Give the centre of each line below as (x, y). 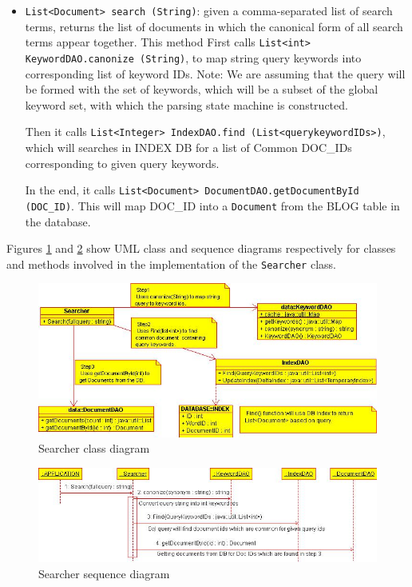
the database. (58, 221)
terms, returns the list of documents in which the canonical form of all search (214, 26)
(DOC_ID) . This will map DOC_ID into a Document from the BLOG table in (212, 205)
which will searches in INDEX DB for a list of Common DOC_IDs (188, 147)
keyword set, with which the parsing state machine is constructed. (186, 104)
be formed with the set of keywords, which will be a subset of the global (202, 89)
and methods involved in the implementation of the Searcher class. (171, 264)
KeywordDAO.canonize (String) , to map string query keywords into (193, 57)
